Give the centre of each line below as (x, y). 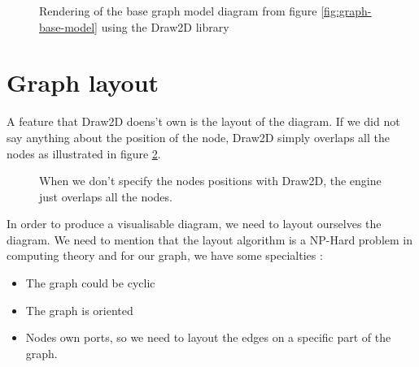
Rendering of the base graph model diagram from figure (178, 11)
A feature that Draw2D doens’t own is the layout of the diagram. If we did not (203, 121)
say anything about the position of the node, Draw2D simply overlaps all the (198, 137)
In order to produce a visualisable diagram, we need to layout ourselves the (194, 224)
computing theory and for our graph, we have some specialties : (165, 255)
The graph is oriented (79, 310)
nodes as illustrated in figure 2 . (84, 153)
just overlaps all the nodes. (106, 196)
